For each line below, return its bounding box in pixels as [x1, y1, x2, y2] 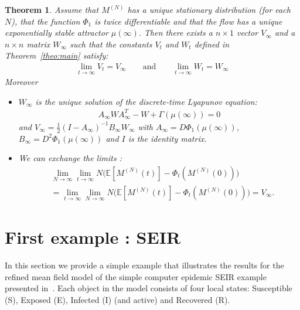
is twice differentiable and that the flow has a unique [94, 15, 282, 27]
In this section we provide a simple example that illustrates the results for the [5, 259, 284, 271]
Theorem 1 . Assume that [5, 4, 99, 15]
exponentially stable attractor [5, 26, 108, 39]
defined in [194, 38, 230, 50]
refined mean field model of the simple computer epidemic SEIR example [5, 270, 267, 282]
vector [236, 26, 258, 39]
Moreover [5, 76, 38, 88]
